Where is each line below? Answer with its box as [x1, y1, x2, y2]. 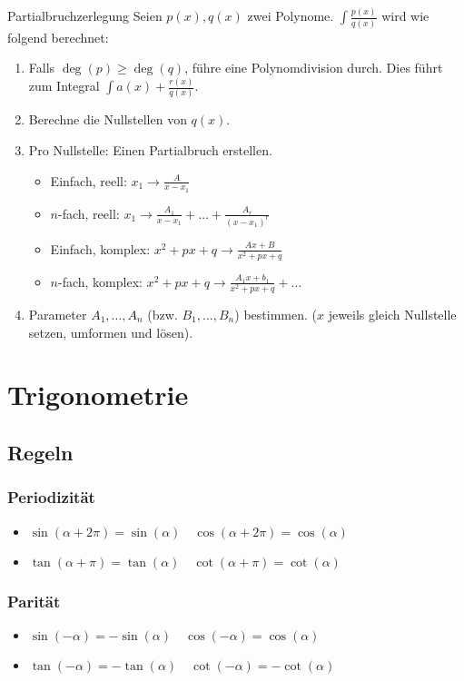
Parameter [28, 305, 87, 324]
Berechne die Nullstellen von [28, 110, 187, 129]
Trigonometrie [7, 376, 189, 413]
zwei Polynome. [247, 6, 334, 25]
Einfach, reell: [50, 171, 127, 190]
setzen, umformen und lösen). [28, 322, 193, 341]
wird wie [381, 6, 429, 25]
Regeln [7, 438, 74, 466]
